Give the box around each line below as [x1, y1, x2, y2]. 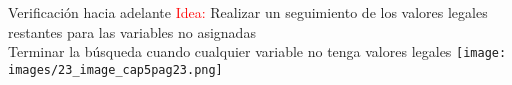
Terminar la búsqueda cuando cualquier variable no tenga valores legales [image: [8, 41, 507, 62]
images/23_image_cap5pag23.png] [8, 62, 223, 77]
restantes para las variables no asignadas [8, 21, 256, 42]
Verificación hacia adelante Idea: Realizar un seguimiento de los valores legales [8, 2, 488, 22]
